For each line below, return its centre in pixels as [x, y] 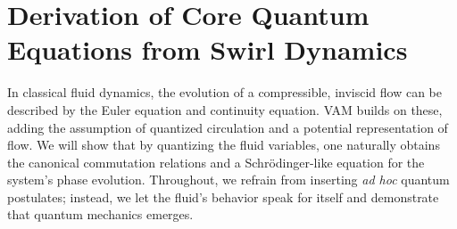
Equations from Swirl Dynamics [208, 49]
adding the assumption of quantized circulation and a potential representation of [228, 127]
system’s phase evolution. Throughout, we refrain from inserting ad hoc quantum [228, 180]
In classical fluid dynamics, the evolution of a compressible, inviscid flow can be [224, 92]
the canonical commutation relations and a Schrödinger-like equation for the [216, 162]
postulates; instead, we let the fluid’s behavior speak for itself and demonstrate [223, 196]
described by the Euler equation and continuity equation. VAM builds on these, [225, 109]
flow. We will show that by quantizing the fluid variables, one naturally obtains [224, 145]
